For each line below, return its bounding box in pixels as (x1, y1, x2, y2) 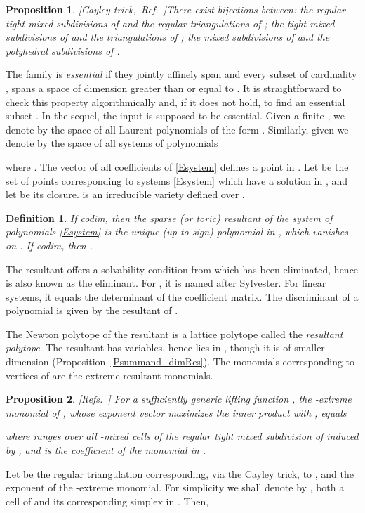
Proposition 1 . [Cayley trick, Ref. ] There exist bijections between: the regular (6, 2, 345, 16)
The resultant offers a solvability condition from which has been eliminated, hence (6, 261, 359, 276)
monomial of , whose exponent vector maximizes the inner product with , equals (6, 405, 347, 420)
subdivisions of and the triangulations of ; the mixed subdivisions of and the (6, 30, 330, 44)
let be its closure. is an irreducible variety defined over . (6, 187, 245, 202)
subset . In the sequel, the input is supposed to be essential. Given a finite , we (6, 108, 345, 123)
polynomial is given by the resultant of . (6, 303, 178, 318)
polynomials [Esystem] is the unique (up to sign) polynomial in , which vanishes (6, 224, 348, 239)
